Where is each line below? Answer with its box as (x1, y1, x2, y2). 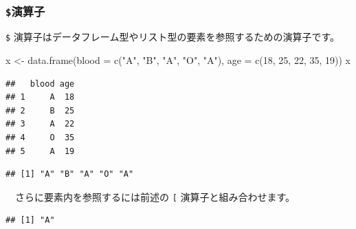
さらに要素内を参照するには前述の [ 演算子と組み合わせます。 (14, 189, 296, 204)
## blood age (5, 78, 75, 89)
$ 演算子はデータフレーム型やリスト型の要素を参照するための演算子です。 (5, 30, 340, 44)
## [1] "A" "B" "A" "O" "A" (5, 169, 134, 179)
